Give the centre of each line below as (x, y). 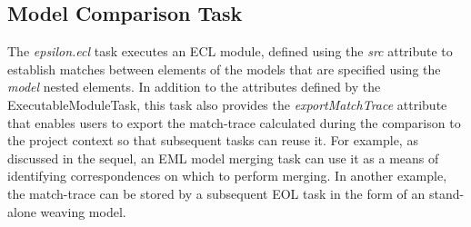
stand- (446, 193)
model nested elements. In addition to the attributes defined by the (194, 87)
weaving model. (83, 211)
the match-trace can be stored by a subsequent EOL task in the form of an (216, 193)
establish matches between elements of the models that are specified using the (224, 69)
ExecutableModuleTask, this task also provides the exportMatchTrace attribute (227, 104)
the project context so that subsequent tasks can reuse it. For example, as (213, 140)
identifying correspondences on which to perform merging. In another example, (227, 176)
